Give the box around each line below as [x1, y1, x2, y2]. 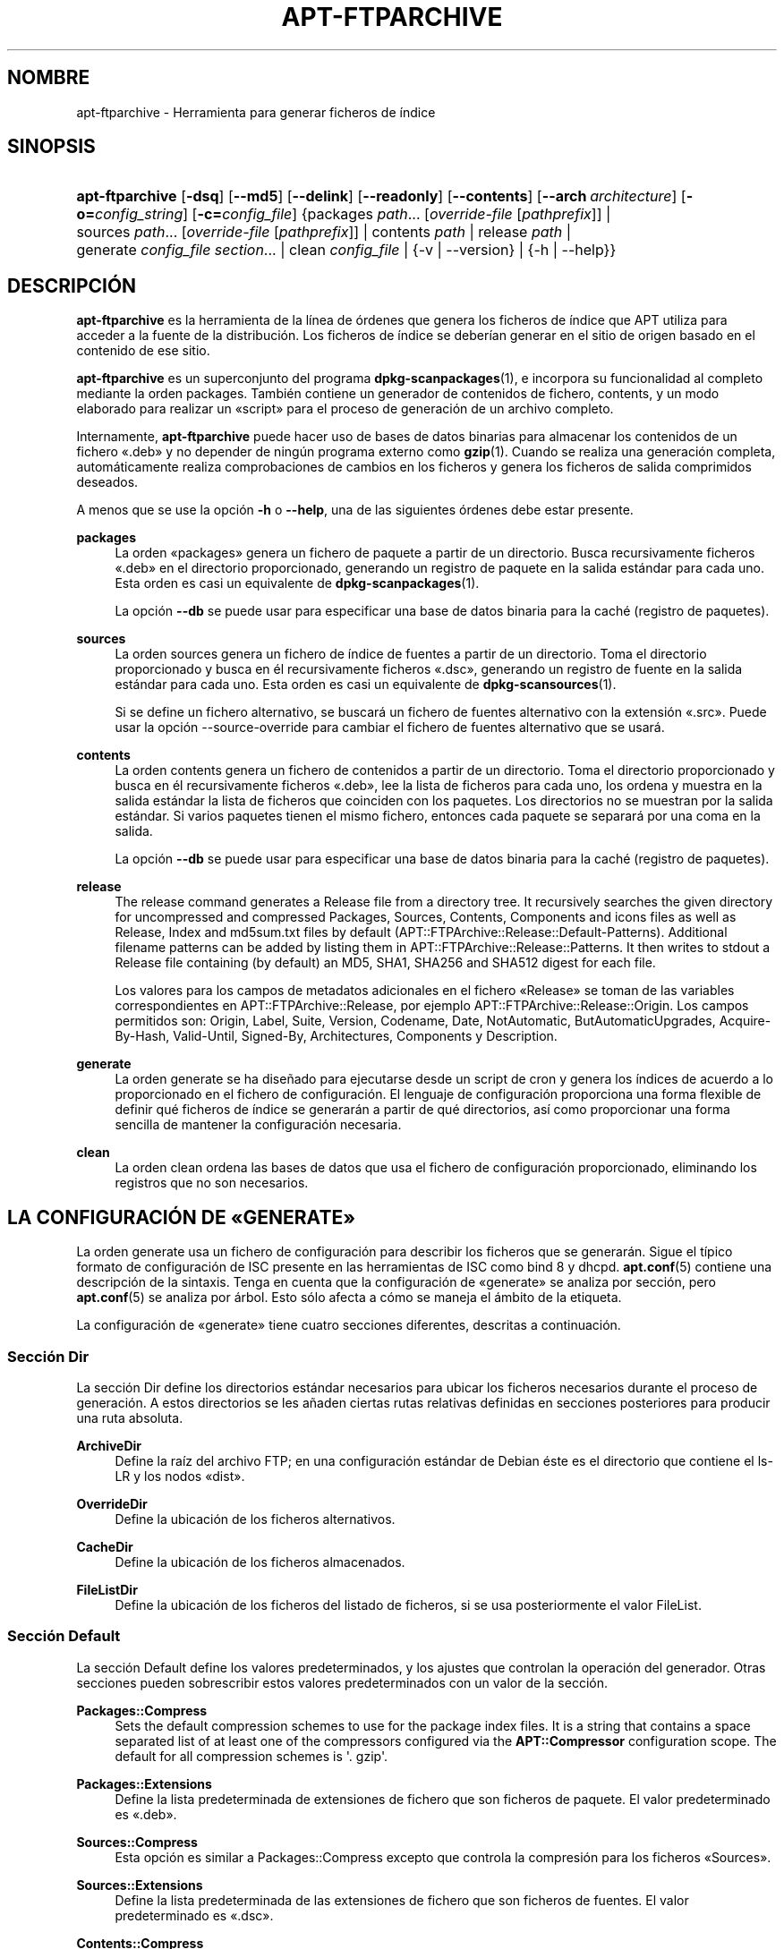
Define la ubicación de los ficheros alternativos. [115, 1511, 396, 1527]
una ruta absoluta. [76, 1409, 183, 1426]
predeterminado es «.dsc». [115, 1907, 274, 1923]
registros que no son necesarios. [115, 1175, 309, 1191]
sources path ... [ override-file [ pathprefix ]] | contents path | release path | [76, 223, 572, 242]
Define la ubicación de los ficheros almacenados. [115, 1553, 405, 1570]
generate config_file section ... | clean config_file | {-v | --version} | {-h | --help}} [76, 241, 617, 260]
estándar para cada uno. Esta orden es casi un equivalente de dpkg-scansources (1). [115, 677, 617, 693]
